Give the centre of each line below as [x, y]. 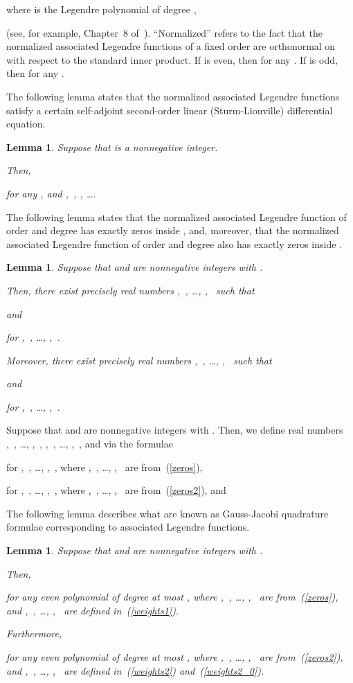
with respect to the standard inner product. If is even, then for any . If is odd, [172, 59]
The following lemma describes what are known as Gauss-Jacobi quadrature [168, 513]
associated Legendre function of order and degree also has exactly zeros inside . [174, 243]
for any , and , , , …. [51, 193]
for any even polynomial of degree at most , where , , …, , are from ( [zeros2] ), [175, 657]
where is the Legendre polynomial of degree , [101, 9]
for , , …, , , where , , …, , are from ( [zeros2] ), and [116, 490]
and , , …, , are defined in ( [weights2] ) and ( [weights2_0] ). [135, 670]
